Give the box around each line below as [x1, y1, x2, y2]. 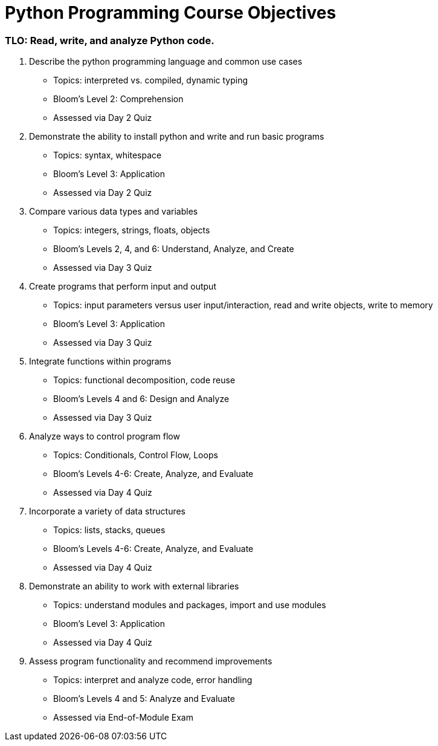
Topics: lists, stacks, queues [53, 525, 166, 536]
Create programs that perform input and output [29, 281, 216, 292]
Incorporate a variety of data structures [29, 506, 185, 517]
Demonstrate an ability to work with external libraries [29, 581, 239, 592]
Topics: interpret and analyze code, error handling [53, 675, 253, 686]
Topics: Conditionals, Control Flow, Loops [53, 450, 218, 461]
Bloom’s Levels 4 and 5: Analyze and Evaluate [53, 693, 236, 704]
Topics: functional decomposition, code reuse [53, 375, 236, 386]
